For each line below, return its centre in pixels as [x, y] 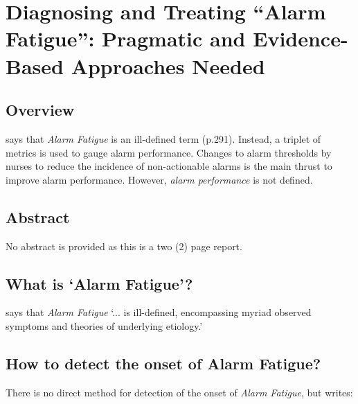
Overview [40, 110]
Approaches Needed [168, 65]
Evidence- [301, 38]
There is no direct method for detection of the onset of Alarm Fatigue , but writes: [179, 392]
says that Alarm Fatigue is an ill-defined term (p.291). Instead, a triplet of [163, 138]
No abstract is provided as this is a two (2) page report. [124, 246]
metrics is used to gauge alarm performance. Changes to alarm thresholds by [169, 152]
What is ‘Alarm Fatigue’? [99, 283]
